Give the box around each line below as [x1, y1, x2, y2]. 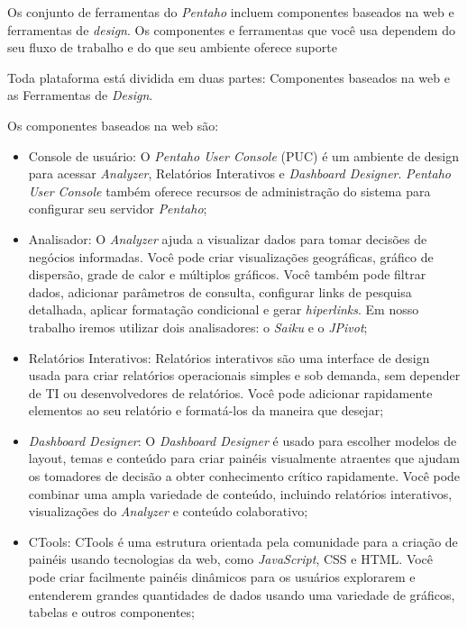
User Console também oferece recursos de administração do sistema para [28, 181, 431, 200]
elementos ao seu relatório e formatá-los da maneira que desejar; [28, 401, 384, 420]
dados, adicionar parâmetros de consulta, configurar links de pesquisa [28, 282, 412, 301]
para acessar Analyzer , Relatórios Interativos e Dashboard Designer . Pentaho [28, 164, 451, 183]
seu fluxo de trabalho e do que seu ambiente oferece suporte [7, 38, 337, 57]
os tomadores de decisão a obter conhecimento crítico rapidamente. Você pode [28, 467, 461, 486]
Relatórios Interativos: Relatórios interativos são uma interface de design [28, 348, 430, 367]
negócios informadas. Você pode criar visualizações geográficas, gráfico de [28, 247, 434, 266]
